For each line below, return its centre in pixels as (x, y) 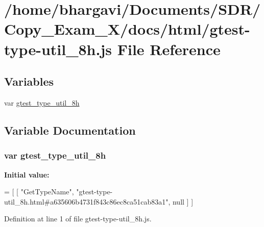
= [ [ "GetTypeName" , (39, 192)
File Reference (169, 49)
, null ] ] (181, 201)
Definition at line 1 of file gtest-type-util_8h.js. (78, 219)
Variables (29, 81)
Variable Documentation (70, 130)
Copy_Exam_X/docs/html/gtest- (127, 29)
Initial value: (27, 174)
